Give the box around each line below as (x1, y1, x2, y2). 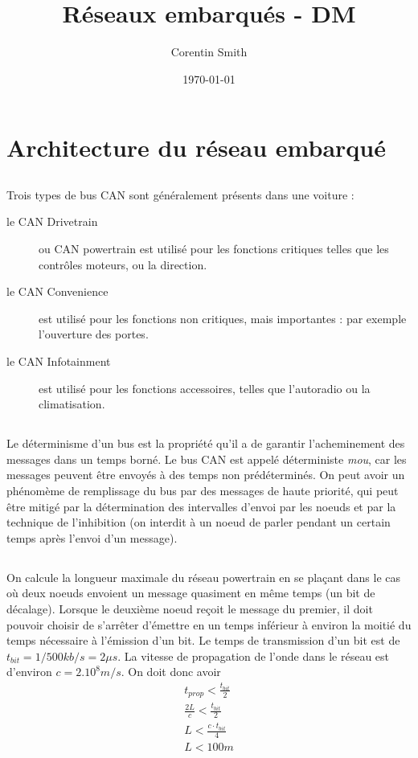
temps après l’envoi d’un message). (6, 529, 178, 546)
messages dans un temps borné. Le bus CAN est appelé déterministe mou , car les (6, 450, 407, 467)
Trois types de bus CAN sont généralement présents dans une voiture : (6, 186, 354, 203)
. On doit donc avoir (121, 663, 221, 680)
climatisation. (39, 395, 105, 412)
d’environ (6, 663, 52, 680)
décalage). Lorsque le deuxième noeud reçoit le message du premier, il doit (6, 600, 373, 617)
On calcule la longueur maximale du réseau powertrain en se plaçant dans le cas (6, 568, 401, 585)
